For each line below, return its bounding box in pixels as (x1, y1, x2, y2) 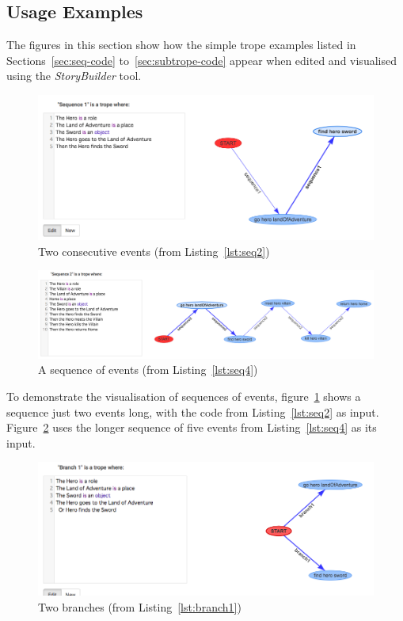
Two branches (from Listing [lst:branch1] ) (38, 599, 241, 615)
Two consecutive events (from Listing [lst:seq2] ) (38, 242, 270, 259)
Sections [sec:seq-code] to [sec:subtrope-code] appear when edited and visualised (6, 51, 397, 68)
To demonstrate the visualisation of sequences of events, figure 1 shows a (6, 388, 361, 405)
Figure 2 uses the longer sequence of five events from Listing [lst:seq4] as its (6, 419, 377, 436)
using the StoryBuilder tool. (6, 67, 142, 84)
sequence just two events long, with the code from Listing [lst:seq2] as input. (6, 403, 379, 420)
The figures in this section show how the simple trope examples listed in (6, 36, 356, 53)
